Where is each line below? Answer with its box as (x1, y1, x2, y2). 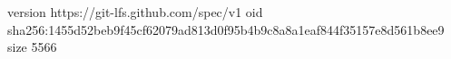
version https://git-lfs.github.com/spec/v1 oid (7, 3, 263, 21)
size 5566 (7, 38, 57, 56)
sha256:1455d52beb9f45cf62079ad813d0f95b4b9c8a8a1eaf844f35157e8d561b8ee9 (7, 20, 445, 38)
